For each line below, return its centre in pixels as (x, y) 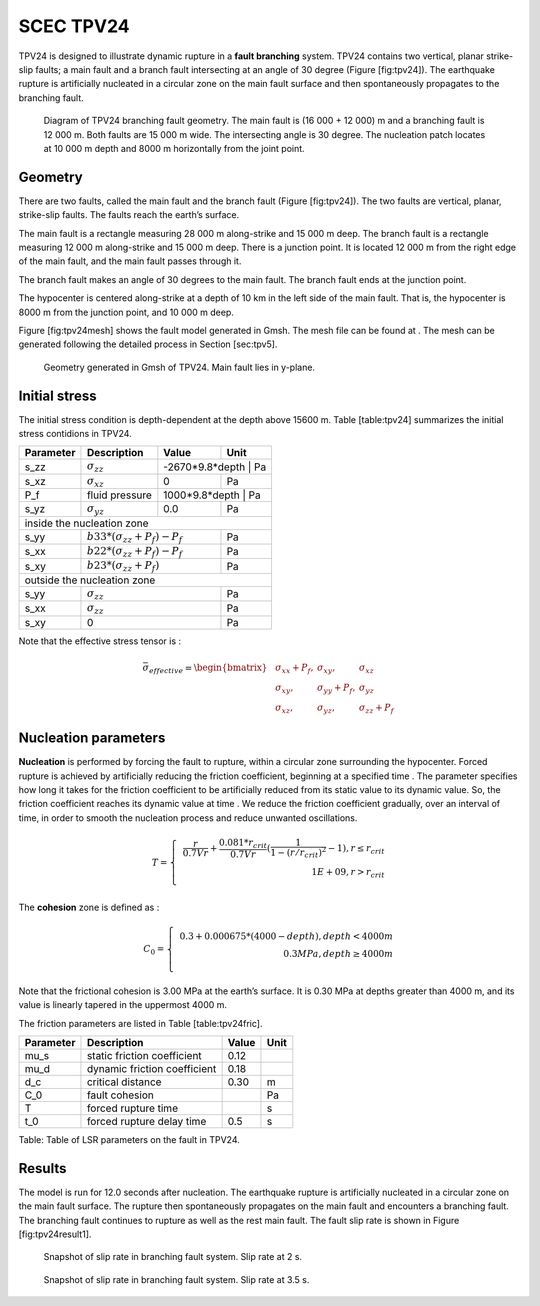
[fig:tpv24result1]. (55, 1234)
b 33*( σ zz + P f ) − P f (134, 537)
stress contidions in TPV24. (75, 433)
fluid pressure (119, 495)
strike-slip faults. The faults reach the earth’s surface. (129, 215)
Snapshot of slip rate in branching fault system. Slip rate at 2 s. (173, 1257)
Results (42, 1168)
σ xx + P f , (294, 669)
